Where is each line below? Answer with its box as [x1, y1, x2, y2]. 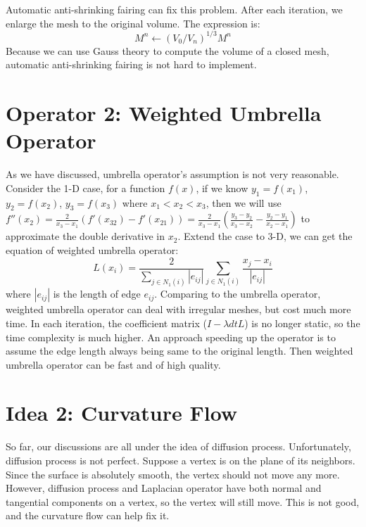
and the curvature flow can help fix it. [6, 508, 170, 523]
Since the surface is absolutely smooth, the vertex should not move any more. [6, 466, 340, 481]
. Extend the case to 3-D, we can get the [177, 229, 353, 243]
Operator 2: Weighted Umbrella [6, 99, 322, 127]
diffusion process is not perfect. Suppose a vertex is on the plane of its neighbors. [6, 453, 355, 468]
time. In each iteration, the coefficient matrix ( [6, 315, 207, 330]
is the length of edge [53, 286, 141, 301]
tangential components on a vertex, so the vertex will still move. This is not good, [6, 494, 360, 509]
